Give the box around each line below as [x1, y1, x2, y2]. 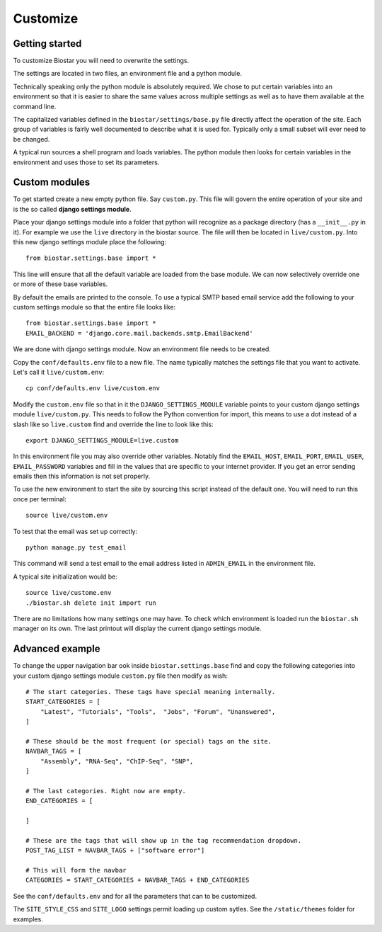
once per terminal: [13, 494, 67, 503]
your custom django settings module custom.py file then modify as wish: [13, 671, 228, 680]
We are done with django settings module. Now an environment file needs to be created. [13, 345, 272, 353]
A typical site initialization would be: [13, 572, 118, 581]
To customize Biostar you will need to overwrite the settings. [13, 57, 190, 65]
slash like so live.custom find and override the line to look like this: [13, 420, 214, 428]
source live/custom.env [25, 511, 108, 520]
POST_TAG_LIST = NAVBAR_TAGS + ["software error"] [25, 846, 205, 855]
